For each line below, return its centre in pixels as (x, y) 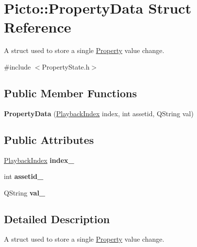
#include (17, 66)
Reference (38, 27)
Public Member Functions (70, 93)
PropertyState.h (66, 66)
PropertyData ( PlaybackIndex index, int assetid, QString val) (99, 113)
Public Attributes (49, 139)
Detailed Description (57, 219)
